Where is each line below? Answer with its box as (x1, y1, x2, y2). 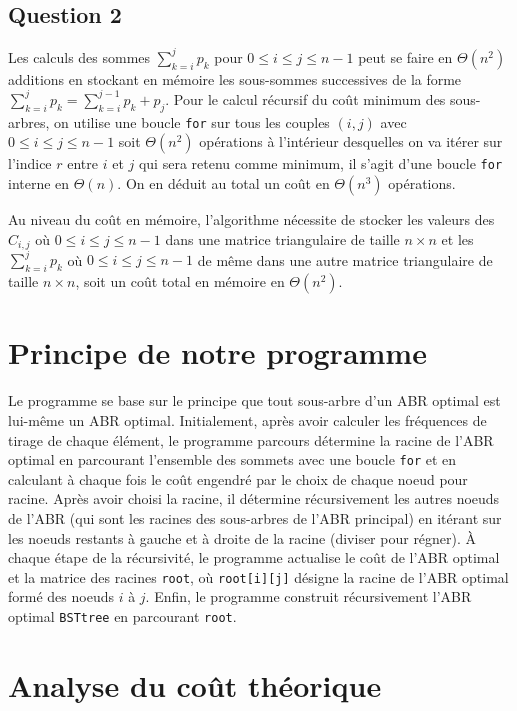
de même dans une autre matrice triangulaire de (197, 249, 493, 270)
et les (441, 228, 474, 249)
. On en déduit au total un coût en (117, 172, 330, 193)
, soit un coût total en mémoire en (75, 271, 285, 292)
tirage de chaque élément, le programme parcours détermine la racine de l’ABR (8, 429, 494, 450)
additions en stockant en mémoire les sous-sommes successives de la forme (8, 68, 462, 89)
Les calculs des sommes (8, 46, 151, 67)
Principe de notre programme (8, 332, 427, 373)
